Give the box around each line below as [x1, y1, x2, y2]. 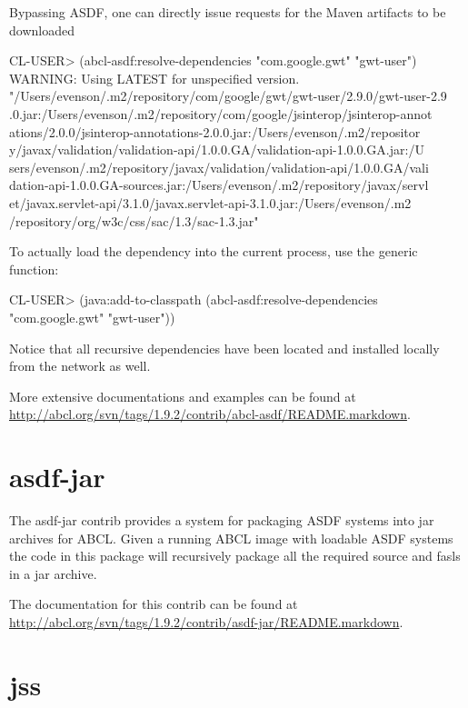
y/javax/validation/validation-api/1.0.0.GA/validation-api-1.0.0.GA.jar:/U [9, 140, 424, 159]
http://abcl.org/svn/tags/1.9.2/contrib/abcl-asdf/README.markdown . [9, 404, 411, 424]
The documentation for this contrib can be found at [9, 594, 298, 613]
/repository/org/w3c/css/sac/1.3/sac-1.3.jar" [9, 211, 259, 230]
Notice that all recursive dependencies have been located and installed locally [9, 338, 440, 357]
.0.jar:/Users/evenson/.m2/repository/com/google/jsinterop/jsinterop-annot [9, 104, 433, 123]
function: [9, 259, 59, 278]
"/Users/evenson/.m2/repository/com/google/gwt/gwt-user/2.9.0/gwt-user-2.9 [9, 86, 447, 105]
